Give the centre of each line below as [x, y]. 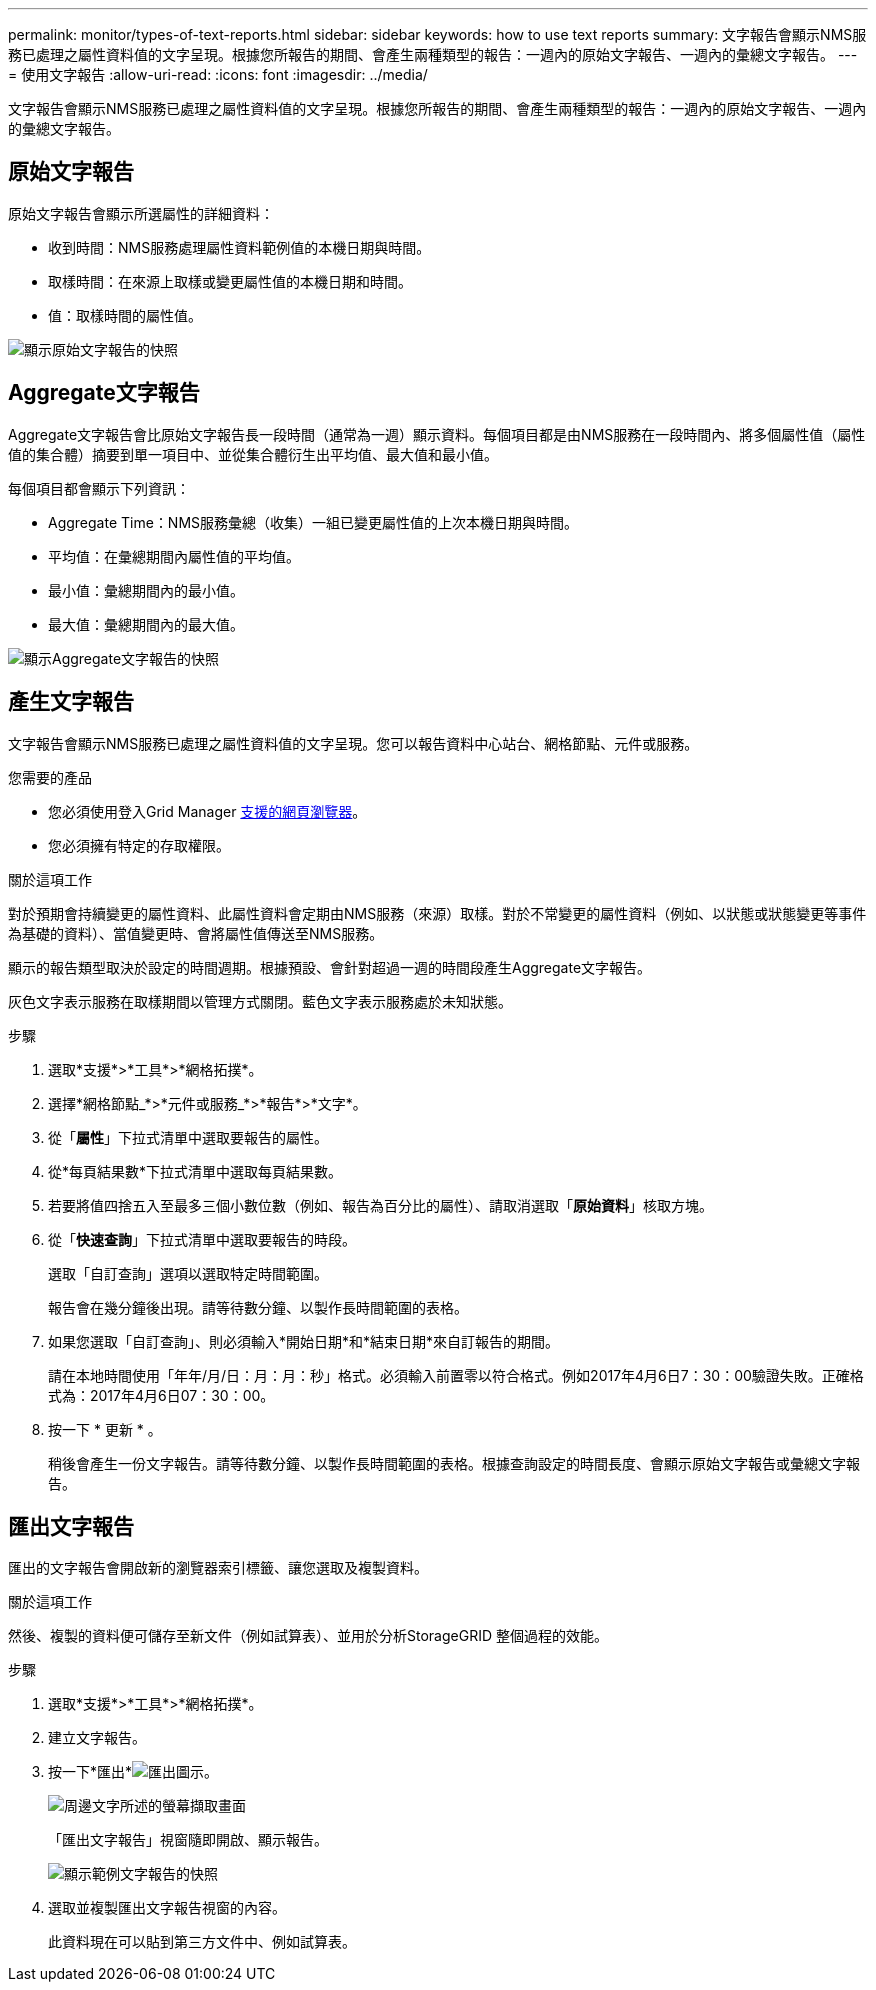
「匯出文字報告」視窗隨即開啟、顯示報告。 [188, 1840]
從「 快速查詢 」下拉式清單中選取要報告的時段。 [202, 1239]
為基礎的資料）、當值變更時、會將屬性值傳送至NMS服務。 [196, 933]
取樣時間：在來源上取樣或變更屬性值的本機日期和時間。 [230, 281]
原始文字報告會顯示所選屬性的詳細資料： [141, 213]
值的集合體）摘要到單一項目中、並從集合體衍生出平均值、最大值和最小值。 [253, 454]
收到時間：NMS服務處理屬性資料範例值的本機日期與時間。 [239, 247]
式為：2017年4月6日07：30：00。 [161, 1395]
